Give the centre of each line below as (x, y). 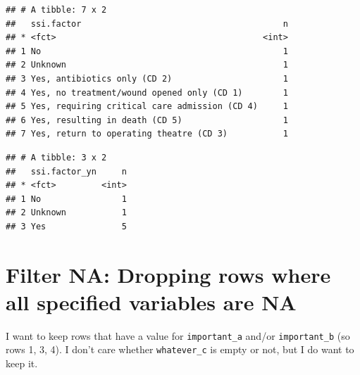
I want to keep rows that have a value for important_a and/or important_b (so (178, 335)
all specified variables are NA (151, 301)
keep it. (22, 363)
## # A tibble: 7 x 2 (56, 10)
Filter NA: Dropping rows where (168, 274)
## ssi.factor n (147, 24)
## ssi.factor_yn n (66, 171)
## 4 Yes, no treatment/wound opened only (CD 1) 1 (147, 93)
